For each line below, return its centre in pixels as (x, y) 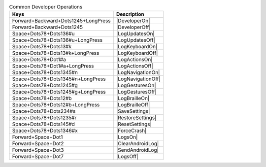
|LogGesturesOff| (136, 92)
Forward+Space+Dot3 (38, 150)
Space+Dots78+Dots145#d (43, 124)
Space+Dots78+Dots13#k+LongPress (56, 53)
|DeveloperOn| (133, 21)
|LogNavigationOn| (138, 72)
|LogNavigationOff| (138, 79)
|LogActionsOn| (134, 60)
